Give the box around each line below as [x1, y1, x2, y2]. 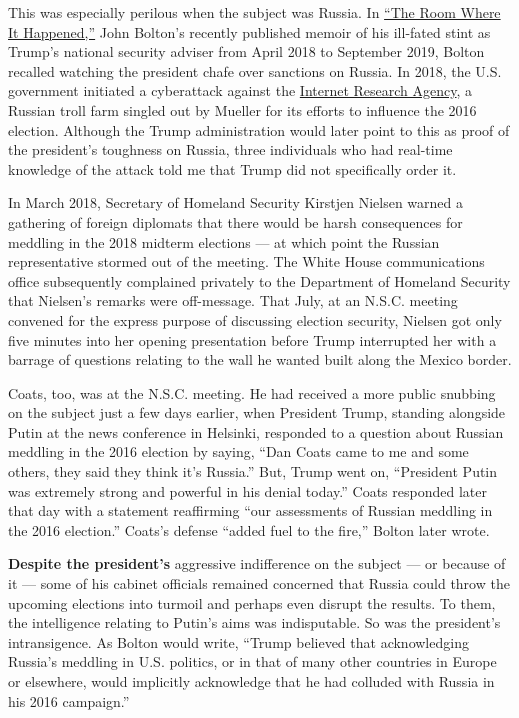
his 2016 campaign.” [8, 690, 130, 711]
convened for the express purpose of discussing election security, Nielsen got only [8, 309, 502, 330]
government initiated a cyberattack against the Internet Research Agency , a [8, 80, 473, 101]
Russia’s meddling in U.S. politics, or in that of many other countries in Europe [8, 651, 497, 672]
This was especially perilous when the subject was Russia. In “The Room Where [8, 2, 501, 22]
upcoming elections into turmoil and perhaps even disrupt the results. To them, [8, 592, 496, 613]
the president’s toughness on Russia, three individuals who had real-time [8, 139, 453, 160]
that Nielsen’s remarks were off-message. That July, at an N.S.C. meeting [8, 290, 458, 311]
